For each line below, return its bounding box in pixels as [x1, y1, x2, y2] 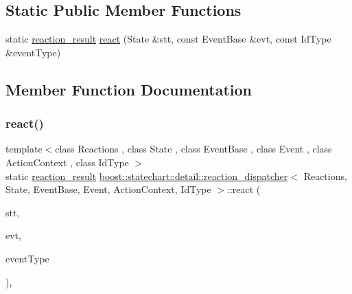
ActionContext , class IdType [5, 155, 129, 169]
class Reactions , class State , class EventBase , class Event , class [55, 142, 332, 156]
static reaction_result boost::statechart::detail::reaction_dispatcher [5, 168, 288, 183]
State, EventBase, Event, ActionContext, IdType [5, 182, 211, 196]
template [5, 142, 43, 156]
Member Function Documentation [5, 78, 253, 100]
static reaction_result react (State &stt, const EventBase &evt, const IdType [5, 32, 331, 46]
